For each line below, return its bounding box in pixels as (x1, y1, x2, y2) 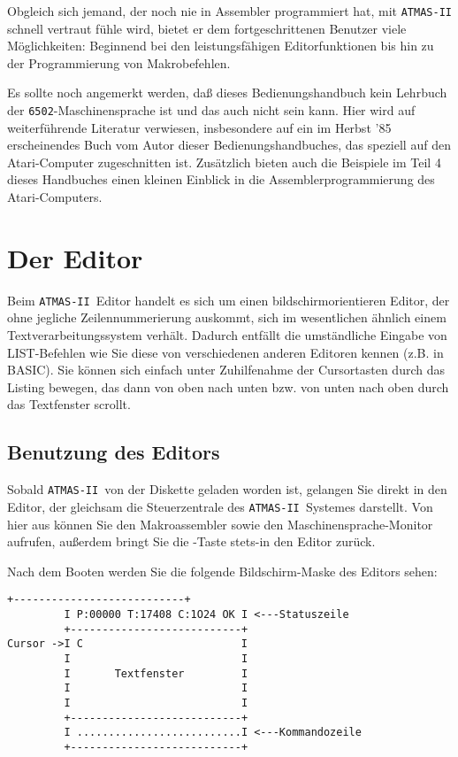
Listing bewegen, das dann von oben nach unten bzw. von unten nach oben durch (7, 377, 449, 396)
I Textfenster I (64, 667, 248, 680)
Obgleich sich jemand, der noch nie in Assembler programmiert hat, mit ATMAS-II (7, 2, 452, 19)
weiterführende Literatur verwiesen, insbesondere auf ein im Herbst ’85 (7, 118, 392, 136)
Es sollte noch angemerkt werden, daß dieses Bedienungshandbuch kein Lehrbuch (7, 83, 447, 102)
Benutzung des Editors (7, 438, 220, 466)
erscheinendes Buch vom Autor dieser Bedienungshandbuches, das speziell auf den (7, 135, 451, 154)
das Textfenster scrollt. (7, 395, 131, 413)
